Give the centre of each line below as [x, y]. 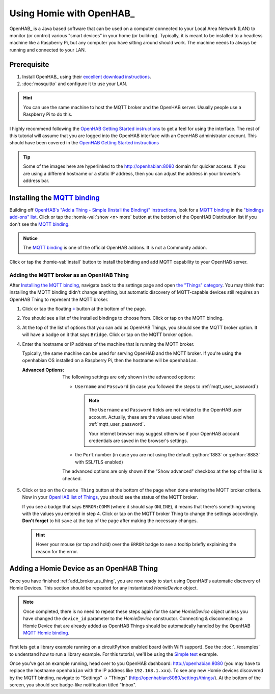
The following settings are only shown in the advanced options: [129, 377]
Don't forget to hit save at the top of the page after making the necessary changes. [110, 521]
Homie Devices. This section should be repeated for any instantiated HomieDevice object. [104, 588]
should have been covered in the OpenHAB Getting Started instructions [84, 143]
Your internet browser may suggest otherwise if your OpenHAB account [164, 433]
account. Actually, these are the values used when [142, 417]
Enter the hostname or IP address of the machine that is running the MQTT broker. [108, 344]
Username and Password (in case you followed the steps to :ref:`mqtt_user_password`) [167, 386]
